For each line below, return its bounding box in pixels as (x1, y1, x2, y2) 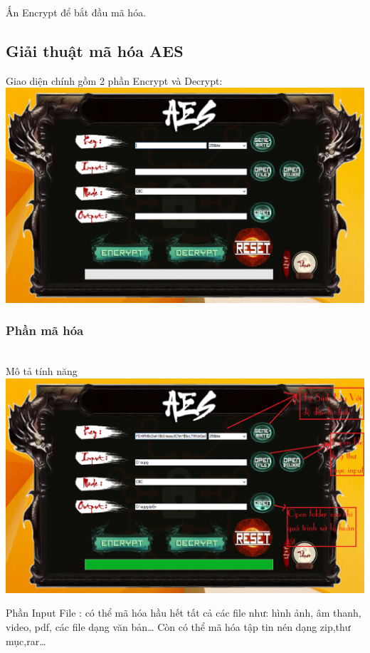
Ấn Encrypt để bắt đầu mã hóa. (6, 5, 147, 19)
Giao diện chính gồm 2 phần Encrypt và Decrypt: (6, 73, 223, 88)
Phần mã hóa (6, 322, 84, 339)
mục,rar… (6, 633, 46, 648)
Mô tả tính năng (6, 364, 78, 379)
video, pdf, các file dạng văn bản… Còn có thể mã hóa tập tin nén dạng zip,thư (6, 619, 351, 634)
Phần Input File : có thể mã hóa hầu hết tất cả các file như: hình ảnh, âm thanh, (6, 605, 361, 620)
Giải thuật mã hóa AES (6, 39, 184, 61)
